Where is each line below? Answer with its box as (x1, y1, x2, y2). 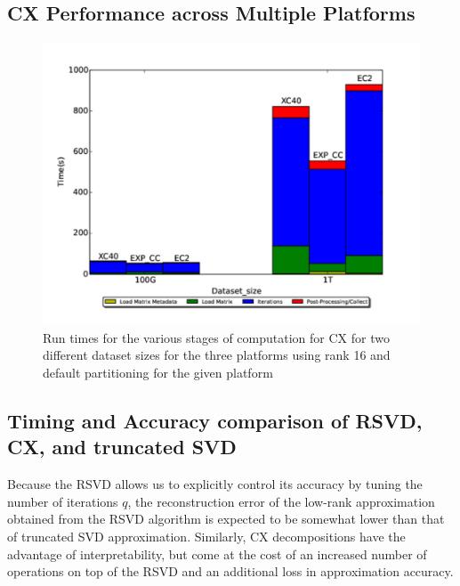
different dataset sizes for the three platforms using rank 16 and (43, 346, 391, 364)
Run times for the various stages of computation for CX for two (43, 328, 390, 346)
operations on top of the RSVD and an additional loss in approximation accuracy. (7, 562, 454, 581)
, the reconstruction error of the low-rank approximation (127, 492, 435, 510)
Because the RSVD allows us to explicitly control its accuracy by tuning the (7, 475, 423, 493)
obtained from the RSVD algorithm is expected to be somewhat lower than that (7, 509, 445, 528)
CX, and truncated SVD (7, 433, 237, 460)
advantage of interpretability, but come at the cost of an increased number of (7, 544, 427, 563)
